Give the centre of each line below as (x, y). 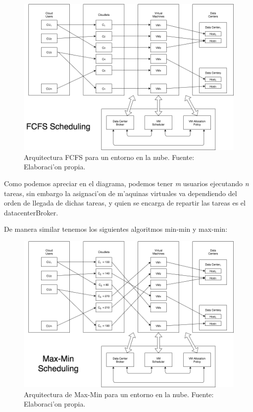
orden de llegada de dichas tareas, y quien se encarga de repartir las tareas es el (125, 203)
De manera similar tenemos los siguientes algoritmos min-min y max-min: (116, 229)
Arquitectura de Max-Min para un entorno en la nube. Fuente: (119, 394)
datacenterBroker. (31, 212)
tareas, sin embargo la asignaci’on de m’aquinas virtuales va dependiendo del (121, 193)
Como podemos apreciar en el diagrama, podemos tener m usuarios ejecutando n (126, 183)
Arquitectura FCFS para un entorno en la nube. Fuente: (109, 157)
